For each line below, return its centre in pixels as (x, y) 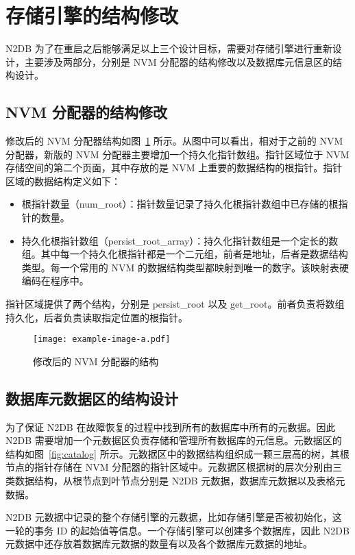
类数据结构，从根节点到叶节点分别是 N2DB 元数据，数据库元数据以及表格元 (175, 481)
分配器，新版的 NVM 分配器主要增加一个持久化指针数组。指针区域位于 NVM (177, 154)
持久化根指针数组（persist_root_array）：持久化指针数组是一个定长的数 (180, 240)
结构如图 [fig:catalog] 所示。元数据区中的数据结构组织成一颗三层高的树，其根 (177, 453)
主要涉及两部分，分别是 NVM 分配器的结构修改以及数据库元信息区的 (179, 61)
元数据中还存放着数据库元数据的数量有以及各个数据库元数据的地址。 (159, 544)
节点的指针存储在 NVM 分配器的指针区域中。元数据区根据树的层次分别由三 (174, 467)
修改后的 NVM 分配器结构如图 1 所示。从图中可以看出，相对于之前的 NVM (174, 141)
